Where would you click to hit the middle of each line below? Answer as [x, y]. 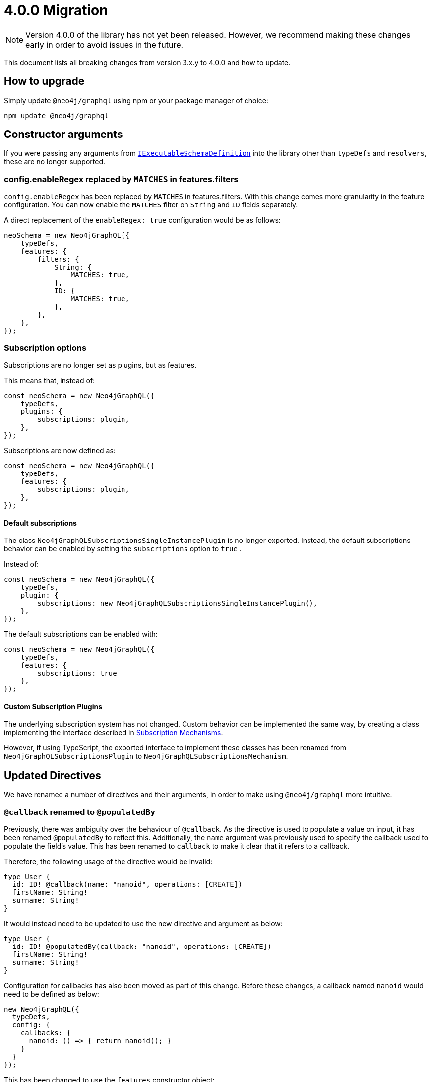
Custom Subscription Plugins [53, 706]
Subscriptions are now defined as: [60, 450]
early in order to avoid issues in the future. [104, 44]
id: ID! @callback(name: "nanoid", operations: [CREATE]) [127, 884]
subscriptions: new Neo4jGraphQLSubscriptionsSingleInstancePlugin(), [178, 603]
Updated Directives [53, 775]
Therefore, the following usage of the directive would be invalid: [108, 861]
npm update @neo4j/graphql [56, 115]
